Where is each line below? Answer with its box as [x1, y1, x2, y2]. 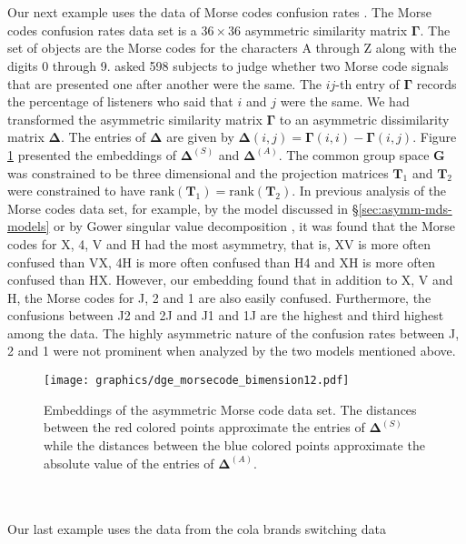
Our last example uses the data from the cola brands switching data [7, 519, 386, 539]
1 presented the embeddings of [7, 145, 177, 164]
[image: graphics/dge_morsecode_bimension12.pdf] [44, 374, 350, 388]
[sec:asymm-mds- [358, 198, 452, 217]
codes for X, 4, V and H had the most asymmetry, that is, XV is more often [7, 234, 431, 253]
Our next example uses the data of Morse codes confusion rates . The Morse [7, 3, 431, 22]
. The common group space [278, 145, 430, 164]
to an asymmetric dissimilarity [279, 109, 450, 128]
